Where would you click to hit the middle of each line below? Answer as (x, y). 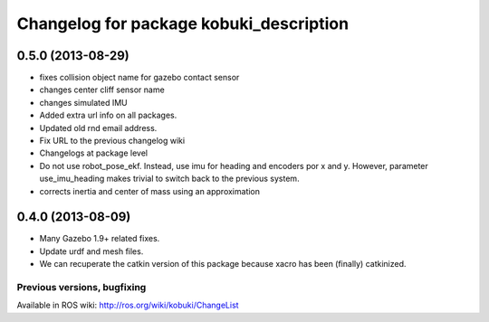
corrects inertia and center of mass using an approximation (150, 191)
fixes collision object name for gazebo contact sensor (139, 78)
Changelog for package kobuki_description (182, 24)
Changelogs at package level (94, 153)
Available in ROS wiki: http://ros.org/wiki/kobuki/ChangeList (128, 305)
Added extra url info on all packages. (108, 115)
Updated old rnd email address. (98, 128)
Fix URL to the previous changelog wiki (112, 141)
